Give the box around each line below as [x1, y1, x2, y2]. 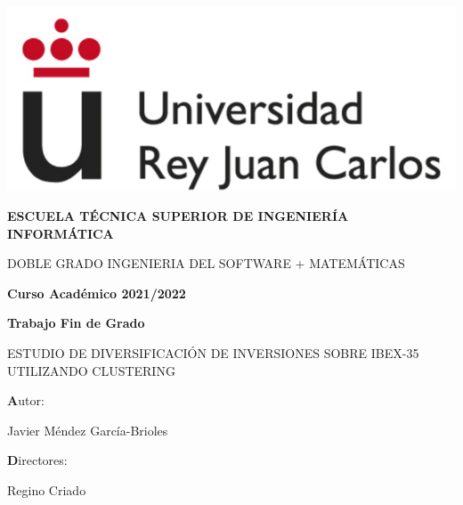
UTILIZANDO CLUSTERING [7, 361, 175, 379]
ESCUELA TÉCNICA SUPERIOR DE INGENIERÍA [7, 207, 349, 224]
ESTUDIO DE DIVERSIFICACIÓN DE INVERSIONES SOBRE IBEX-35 [7, 343, 419, 362]
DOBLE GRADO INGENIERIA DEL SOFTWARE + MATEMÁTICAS [7, 254, 405, 273]
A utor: [7, 391, 45, 410]
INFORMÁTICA [7, 224, 114, 242]
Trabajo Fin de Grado [7, 314, 145, 332]
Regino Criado [7, 480, 86, 499]
